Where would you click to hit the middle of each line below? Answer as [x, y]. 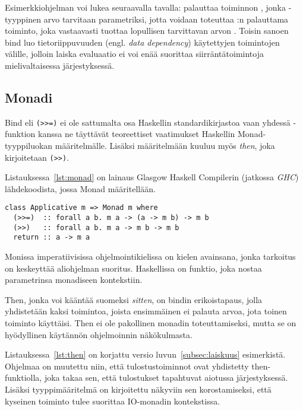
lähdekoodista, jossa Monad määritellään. [80, 188]
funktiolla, [23, 377]
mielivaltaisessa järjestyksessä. [60, 65]
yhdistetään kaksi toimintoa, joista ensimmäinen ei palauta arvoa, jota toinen [146, 311]
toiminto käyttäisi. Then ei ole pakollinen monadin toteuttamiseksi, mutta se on [151, 323]
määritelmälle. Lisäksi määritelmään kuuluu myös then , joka [165, 146]
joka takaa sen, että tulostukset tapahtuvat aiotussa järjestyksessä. [166, 377]
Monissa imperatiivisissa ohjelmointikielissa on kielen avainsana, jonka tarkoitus [150, 257]
